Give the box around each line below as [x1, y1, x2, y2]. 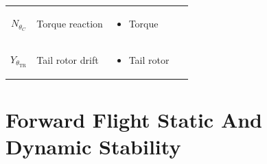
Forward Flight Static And [5, 105, 262, 133]
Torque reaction [36, 16, 103, 30]
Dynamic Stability [5, 132, 181, 161]
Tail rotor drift [36, 52, 99, 67]
